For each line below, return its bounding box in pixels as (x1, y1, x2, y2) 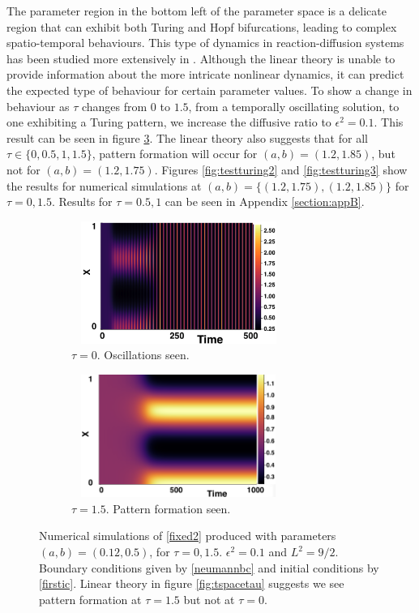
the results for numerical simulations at (6, 177, 202, 194)
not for (6, 161, 41, 178)
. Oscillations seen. (96, 346, 190, 363)
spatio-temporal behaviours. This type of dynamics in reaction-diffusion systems (6, 34, 404, 51)
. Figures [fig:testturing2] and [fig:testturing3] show (154, 161, 408, 178)
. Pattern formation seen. (105, 499, 231, 517)
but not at (183, 590, 235, 607)
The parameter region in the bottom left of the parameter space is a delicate (6, 2, 387, 19)
